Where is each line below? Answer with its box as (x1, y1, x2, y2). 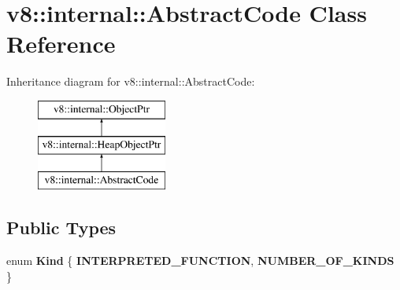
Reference (6, 28, 116, 60)
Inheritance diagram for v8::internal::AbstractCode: (6, 73, 255, 90)
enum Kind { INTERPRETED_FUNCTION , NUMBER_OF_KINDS (6, 252, 394, 269)
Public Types (6, 215, 117, 240)
